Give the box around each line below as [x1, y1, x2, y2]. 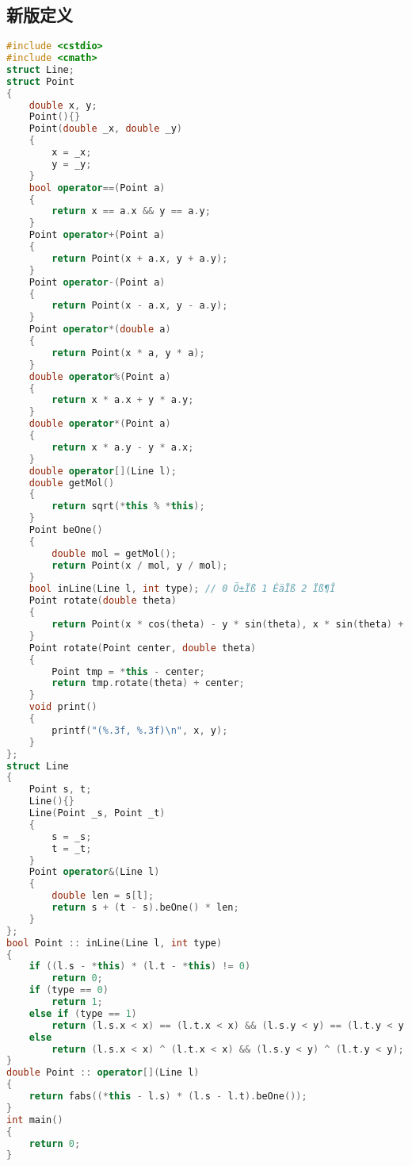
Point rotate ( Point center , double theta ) [29, 642, 257, 654]
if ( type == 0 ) [29, 984, 109, 996]
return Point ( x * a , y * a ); [51, 347, 205, 359]
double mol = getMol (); [51, 547, 177, 559]
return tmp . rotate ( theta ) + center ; [51, 677, 245, 689]
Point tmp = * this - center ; [51, 665, 205, 677]
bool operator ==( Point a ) [29, 182, 166, 194]
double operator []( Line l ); [29, 465, 177, 477]
